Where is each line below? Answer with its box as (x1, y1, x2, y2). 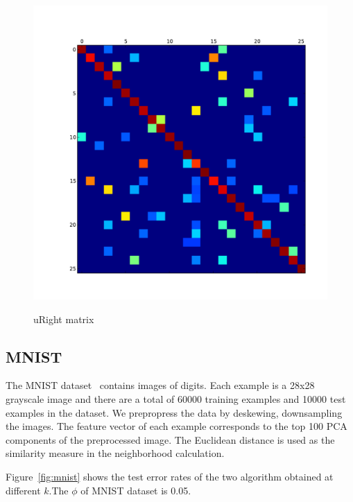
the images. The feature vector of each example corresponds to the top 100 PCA (6, 419, 347, 433)
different (6, 483, 41, 497)
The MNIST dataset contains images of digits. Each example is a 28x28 (6, 378, 315, 392)
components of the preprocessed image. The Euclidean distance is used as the (6, 432, 335, 447)
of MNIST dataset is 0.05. (80, 483, 191, 497)
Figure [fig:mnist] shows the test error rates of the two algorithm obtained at (6, 469, 334, 483)
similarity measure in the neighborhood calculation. (6, 446, 225, 460)
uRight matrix (33, 311, 94, 326)
